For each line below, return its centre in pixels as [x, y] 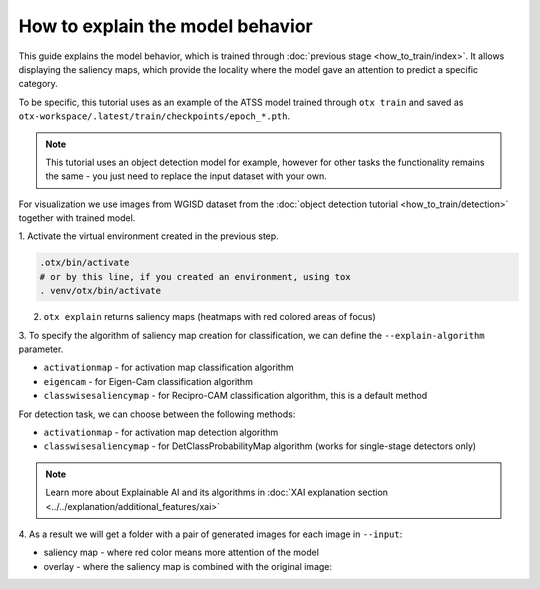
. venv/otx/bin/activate [100, 291]
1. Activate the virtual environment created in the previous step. [148, 236]
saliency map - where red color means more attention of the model [181, 552]
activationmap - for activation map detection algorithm [161, 432]
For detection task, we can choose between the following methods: [157, 414]
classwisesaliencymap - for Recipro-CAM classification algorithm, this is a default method [235, 396]
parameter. [41, 349]
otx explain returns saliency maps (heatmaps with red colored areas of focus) [210, 317]
